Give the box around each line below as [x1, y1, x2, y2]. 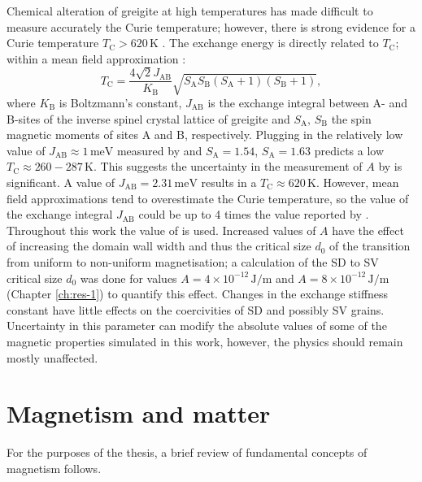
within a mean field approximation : [7, 50, 186, 67]
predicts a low [314, 141, 385, 158]
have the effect [332, 221, 404, 238]
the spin [331, 110, 372, 127]
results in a [201, 173, 257, 190]
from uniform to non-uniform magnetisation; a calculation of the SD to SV [7, 253, 379, 270]
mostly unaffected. [7, 349, 98, 366]
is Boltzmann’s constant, [59, 94, 182, 111]
